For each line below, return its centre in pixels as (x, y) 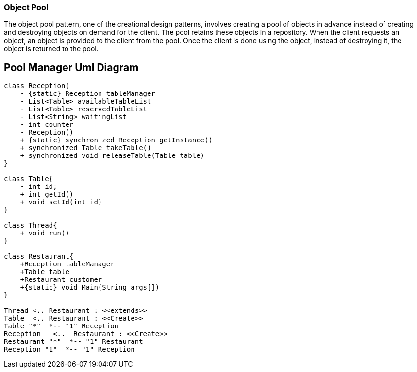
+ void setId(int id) (61, 202)
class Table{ (29, 179)
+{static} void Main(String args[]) (90, 287)
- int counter (47, 125)
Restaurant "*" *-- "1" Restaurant (74, 342)
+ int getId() (47, 194)
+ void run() (45, 233)
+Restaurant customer (61, 280)
